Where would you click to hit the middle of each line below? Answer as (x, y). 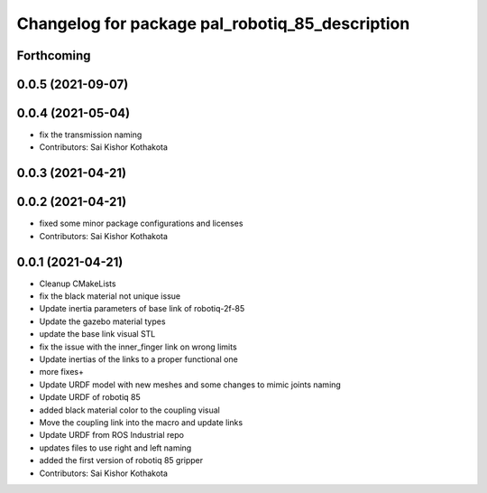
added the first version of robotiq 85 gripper (121, 460)
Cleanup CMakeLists (78, 284)
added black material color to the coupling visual (129, 410)
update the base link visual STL (97, 334)
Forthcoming (54, 56)
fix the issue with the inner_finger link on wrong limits (138, 347)
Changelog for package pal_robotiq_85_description (213, 23)
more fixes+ (62, 372)
